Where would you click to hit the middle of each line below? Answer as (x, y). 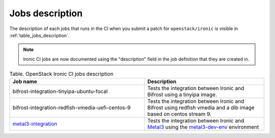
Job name (25, 81)
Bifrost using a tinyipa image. (182, 95)
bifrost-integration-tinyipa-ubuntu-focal (60, 92)
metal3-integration (35, 124)
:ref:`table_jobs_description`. (39, 35)
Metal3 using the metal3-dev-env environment (203, 127)
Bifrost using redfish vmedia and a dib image (201, 108)
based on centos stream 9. (179, 114)
